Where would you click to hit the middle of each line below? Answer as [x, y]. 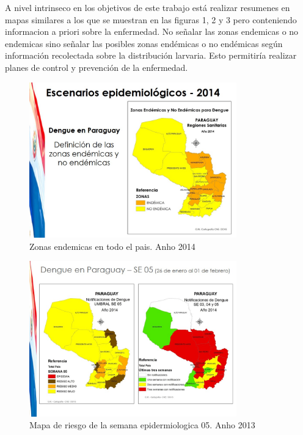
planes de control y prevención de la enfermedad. [97, 67]
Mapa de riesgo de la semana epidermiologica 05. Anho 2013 [142, 425]
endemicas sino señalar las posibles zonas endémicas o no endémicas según [144, 43]
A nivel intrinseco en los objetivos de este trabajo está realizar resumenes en [148, 7]
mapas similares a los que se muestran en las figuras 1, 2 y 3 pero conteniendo [151, 19]
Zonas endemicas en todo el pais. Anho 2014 [112, 246]
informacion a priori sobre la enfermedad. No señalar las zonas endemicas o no [152, 31]
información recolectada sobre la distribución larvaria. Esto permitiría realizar [151, 55]
